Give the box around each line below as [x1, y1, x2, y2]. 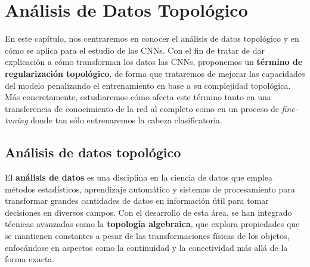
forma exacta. [5, 253, 55, 265]
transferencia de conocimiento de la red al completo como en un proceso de [5, 102, 279, 114]
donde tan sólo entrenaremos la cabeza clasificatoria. [30, 114, 222, 126]
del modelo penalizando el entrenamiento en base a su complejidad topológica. [5, 79, 291, 91]
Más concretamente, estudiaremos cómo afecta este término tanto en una [5, 91, 271, 103]
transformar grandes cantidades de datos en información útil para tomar [5, 194, 269, 207]
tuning [5, 114, 28, 126]
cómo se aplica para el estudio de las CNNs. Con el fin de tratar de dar [5, 44, 265, 56]
